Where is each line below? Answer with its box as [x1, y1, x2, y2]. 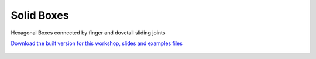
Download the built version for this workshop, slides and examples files [11, 40, 183, 47]
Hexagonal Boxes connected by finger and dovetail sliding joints [11, 29, 166, 36]
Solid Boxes [11, 9, 70, 22]
